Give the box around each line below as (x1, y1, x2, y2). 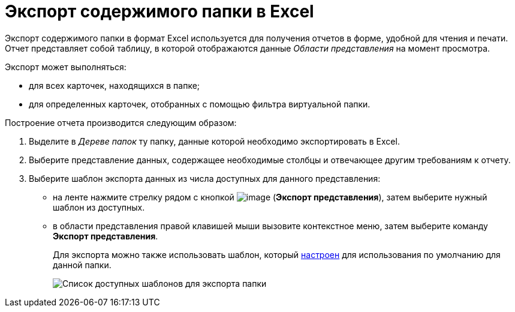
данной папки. (53, 259, 112, 270)
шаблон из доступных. (53, 202, 145, 212)
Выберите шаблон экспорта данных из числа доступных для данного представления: (29, 173, 381, 184)
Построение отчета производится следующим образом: (5, 117, 237, 128)
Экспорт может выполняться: (5, 61, 127, 72)
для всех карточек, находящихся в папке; (29, 80, 200, 91)
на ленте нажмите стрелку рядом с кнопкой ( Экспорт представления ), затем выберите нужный (53, 191, 487, 202)
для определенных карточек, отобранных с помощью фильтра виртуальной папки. (29, 98, 371, 109)
